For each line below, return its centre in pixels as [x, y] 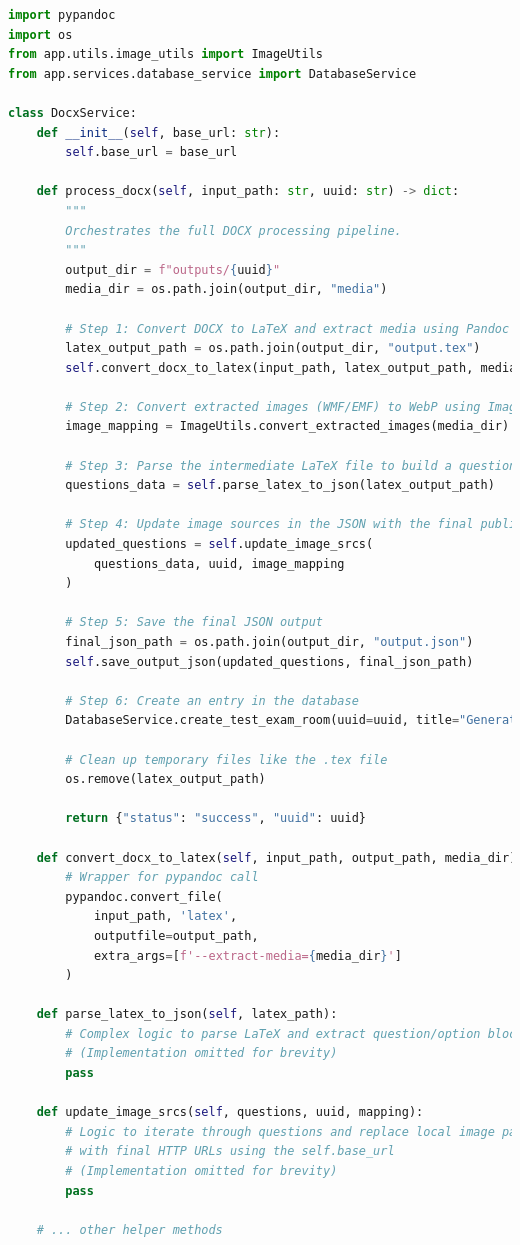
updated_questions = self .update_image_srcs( [219, 544]
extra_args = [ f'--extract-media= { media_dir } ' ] [247, 955]
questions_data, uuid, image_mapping [219, 563]
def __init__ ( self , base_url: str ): [158, 132]
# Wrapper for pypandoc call [162, 877]
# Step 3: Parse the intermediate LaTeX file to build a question [291, 465]
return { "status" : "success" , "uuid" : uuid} [216, 818]
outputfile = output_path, [176, 935]
